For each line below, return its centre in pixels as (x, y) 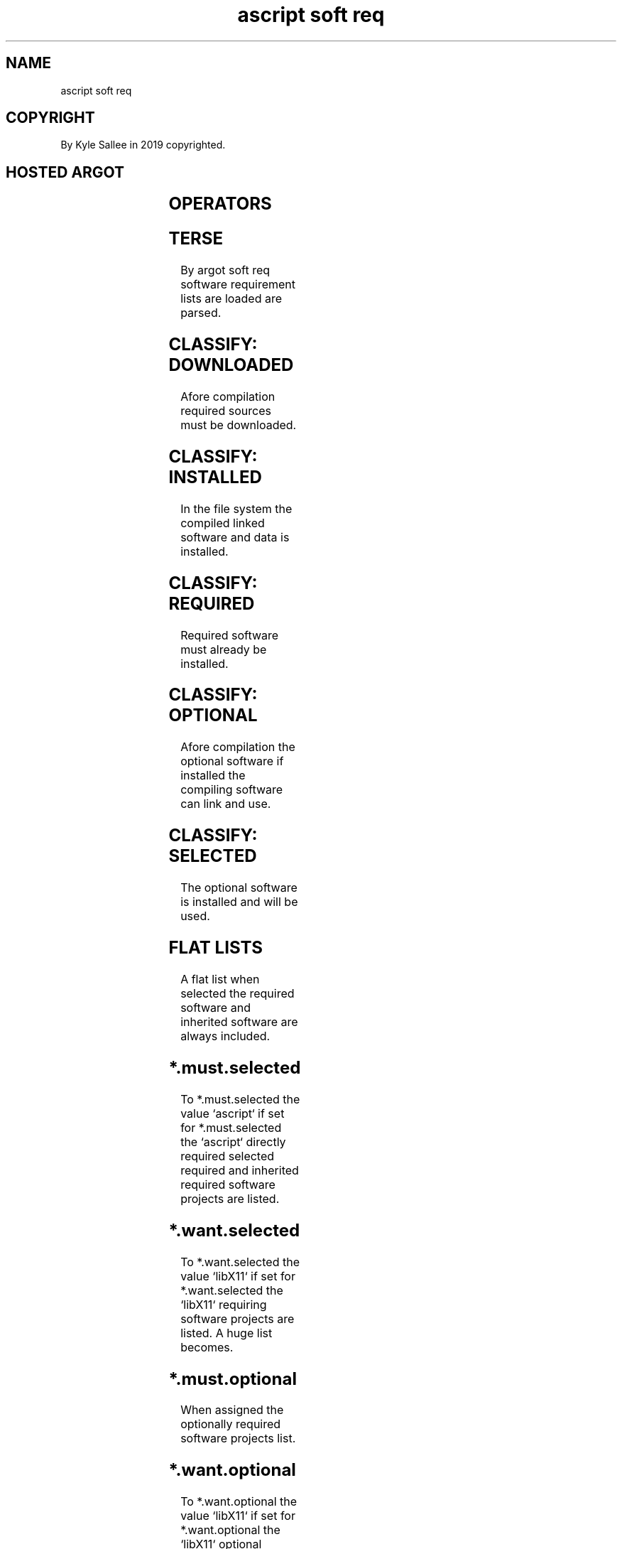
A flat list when (220, 979)
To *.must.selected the (240, 1099)
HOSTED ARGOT (65, 172)
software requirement (238, 285)
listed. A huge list (227, 1333)
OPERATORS (220, 204)
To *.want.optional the (239, 1502)
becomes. (207, 1347)
